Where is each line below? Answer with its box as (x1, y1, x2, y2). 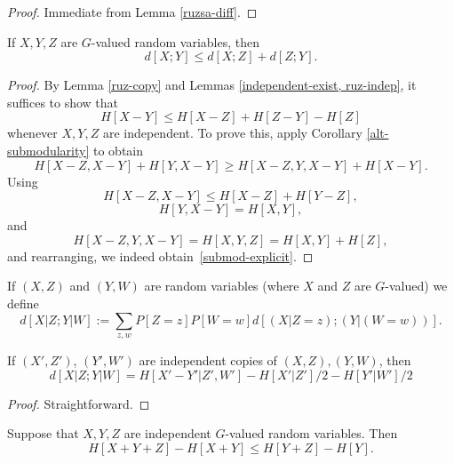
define (7, 293, 39, 312)
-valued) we (385, 276, 448, 295)
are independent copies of (139, 350, 277, 369)
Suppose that (7, 424, 79, 443)
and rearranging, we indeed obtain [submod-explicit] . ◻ (7, 246, 314, 265)
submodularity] (7, 140, 90, 159)
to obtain (92, 140, 144, 159)
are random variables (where (144, 276, 299, 295)
